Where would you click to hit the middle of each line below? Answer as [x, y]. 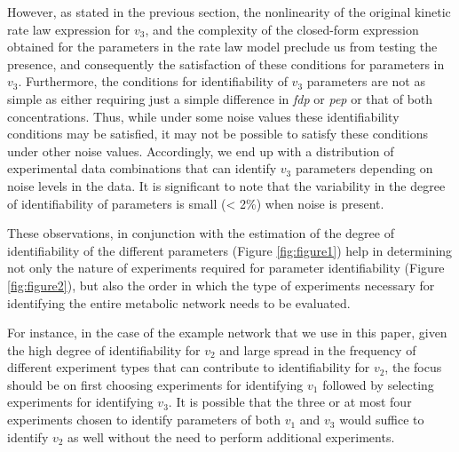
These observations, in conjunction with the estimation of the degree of [201, 233]
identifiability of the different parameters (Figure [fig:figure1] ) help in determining [230, 250]
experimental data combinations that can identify [142, 168]
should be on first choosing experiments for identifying [155, 384]
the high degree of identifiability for [104, 349]
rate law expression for [69, 29]
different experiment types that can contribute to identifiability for [189, 367]
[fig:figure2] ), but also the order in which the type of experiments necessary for [221, 285]
